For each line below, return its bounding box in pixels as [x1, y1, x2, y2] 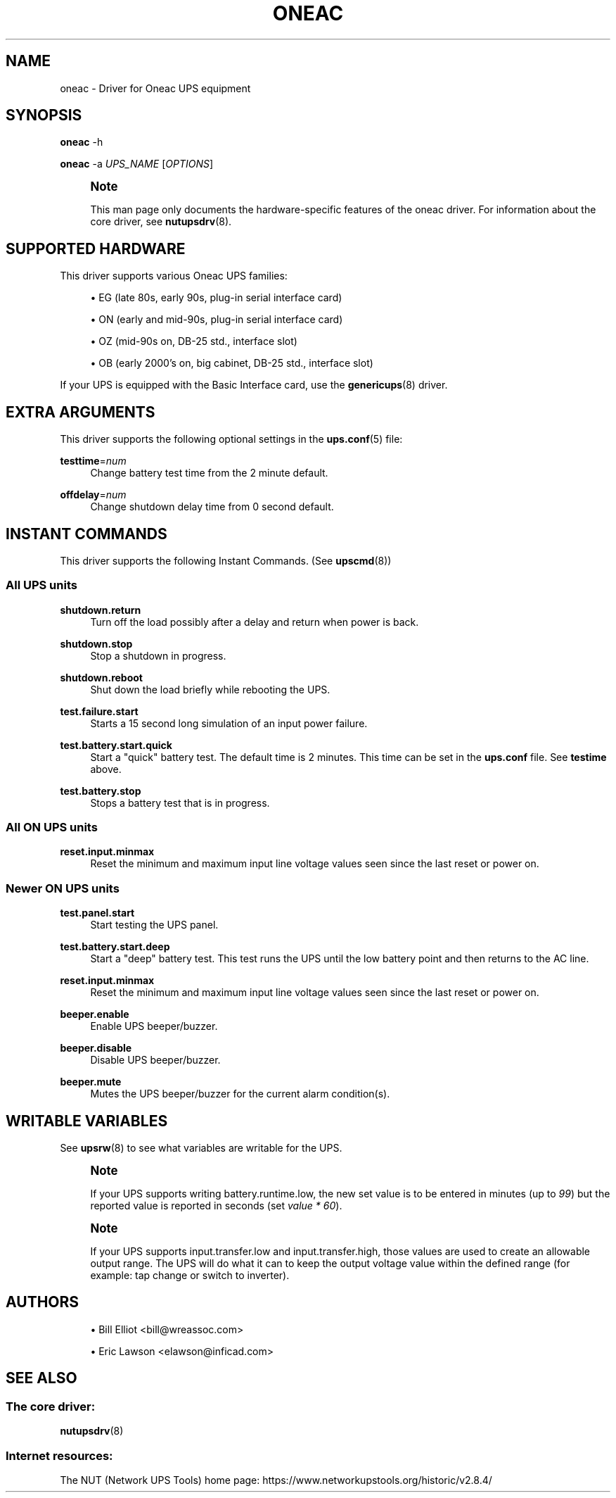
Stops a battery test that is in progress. [90, 796, 270, 809]
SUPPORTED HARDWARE [6, 239, 186, 258]
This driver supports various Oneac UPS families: [60, 270, 288, 282]
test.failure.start [60, 705, 139, 717]
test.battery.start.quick [60, 738, 172, 751]
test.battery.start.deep [60, 940, 170, 953]
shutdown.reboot [60, 671, 143, 684]
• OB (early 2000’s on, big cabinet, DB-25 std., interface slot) [90, 357, 373, 370]
